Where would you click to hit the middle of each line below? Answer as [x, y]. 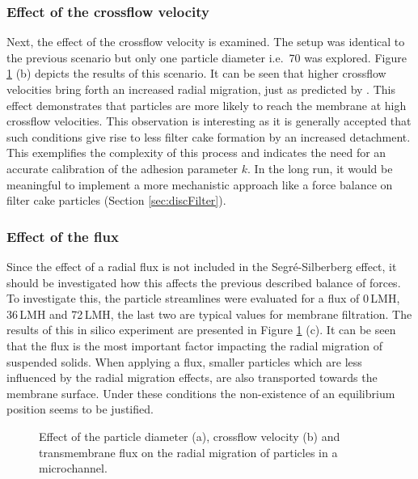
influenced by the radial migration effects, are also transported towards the [192, 377]
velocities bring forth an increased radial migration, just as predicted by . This [201, 89]
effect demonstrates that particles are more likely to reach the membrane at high [207, 105]
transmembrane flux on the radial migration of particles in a [188, 452]
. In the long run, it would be [320, 168]
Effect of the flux [63, 236]
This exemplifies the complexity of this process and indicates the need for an [196, 153]
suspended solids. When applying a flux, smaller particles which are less [184, 361]
